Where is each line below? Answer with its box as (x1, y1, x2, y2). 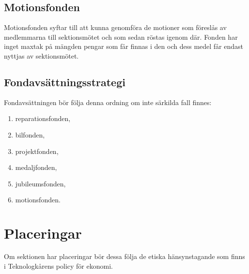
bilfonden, (15, 129, 45, 139)
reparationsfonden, (15, 113, 71, 123)
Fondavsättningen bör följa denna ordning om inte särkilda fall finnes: (4, 97, 212, 107)
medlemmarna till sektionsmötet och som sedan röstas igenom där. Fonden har (4, 31, 238, 42)
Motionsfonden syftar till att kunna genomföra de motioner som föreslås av (4, 22, 227, 32)
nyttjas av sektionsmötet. (4, 50, 79, 61)
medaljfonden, (15, 162, 57, 172)
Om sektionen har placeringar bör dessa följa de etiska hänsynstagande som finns (4, 251, 245, 261)
